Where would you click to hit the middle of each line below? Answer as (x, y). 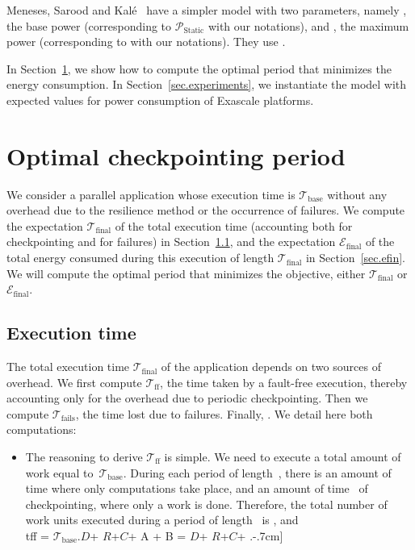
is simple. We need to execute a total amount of (283, 457)
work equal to (59, 472)
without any (357, 194)
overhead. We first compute (74, 382)
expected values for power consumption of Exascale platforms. (160, 100)
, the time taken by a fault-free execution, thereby (284, 382)
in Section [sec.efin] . (355, 258)
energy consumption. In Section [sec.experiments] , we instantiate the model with (207, 84)
